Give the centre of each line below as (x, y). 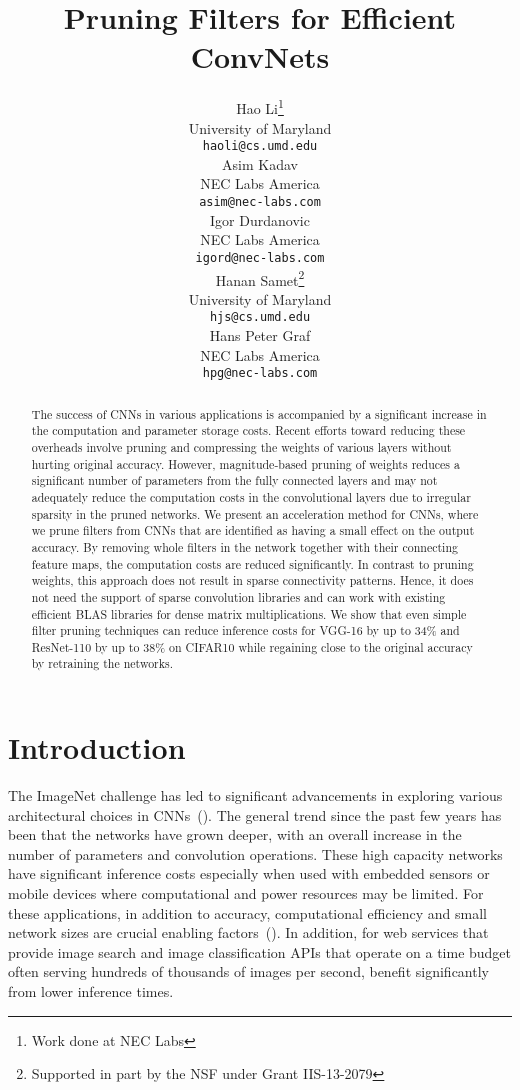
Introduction (97, 747)
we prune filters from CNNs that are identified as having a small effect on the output (253, 530)
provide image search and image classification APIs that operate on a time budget (260, 951)
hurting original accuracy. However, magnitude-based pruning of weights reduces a (245, 463)
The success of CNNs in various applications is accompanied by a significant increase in (259, 413)
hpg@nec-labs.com (260, 373)
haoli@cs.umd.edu (260, 146)
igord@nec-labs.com (260, 257)
